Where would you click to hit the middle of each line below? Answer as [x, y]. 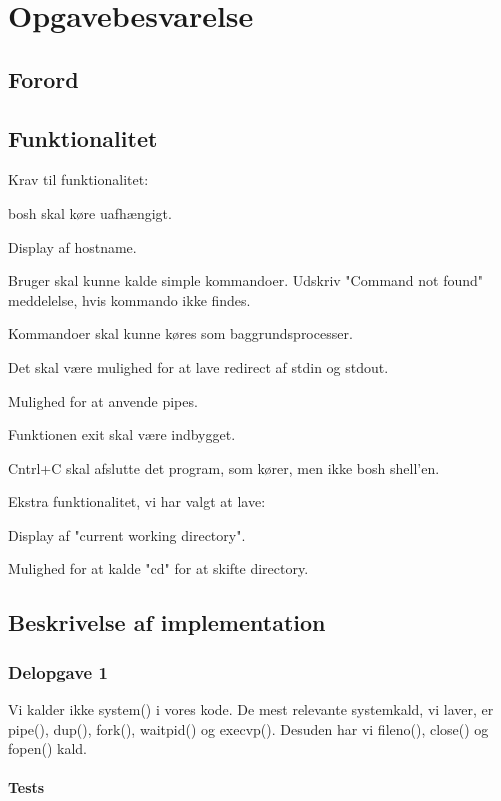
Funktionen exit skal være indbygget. [122, 434]
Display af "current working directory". [127, 534]
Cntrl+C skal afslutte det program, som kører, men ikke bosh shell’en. [224, 467]
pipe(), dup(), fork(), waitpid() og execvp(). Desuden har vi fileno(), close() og [248, 728]
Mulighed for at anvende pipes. [103, 400]
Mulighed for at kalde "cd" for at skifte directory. [158, 568]
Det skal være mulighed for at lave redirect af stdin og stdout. [198, 366]
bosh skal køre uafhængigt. [90, 212]
